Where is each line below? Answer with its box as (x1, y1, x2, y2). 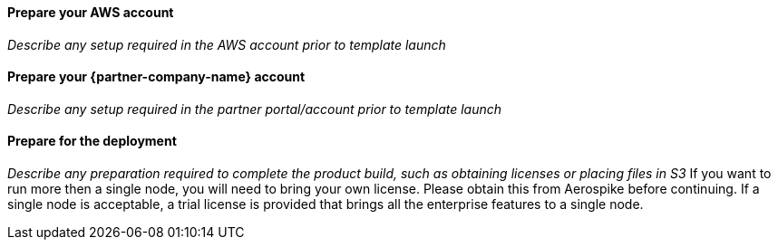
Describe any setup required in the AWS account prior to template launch (7, 36, 446, 52)
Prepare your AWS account (7, 5, 174, 20)
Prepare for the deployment (7, 133, 177, 149)
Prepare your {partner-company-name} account (7, 69, 306, 85)
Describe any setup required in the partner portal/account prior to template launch (7, 100, 502, 117)
